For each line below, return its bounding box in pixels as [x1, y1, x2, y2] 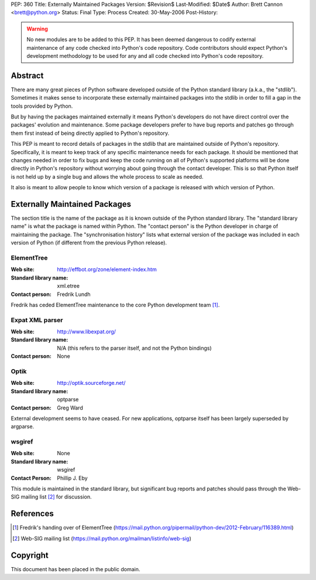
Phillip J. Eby [57, 475, 88, 482]
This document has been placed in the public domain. [11, 565, 140, 572]
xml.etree [57, 282, 80, 289]
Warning [26, 25, 48, 32]
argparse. [11, 423, 35, 430]
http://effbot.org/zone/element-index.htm [57, 266, 157, 273]
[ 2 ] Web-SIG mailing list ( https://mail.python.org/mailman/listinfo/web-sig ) [12, 535, 191, 542]
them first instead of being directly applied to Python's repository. [11, 129, 170, 137]
